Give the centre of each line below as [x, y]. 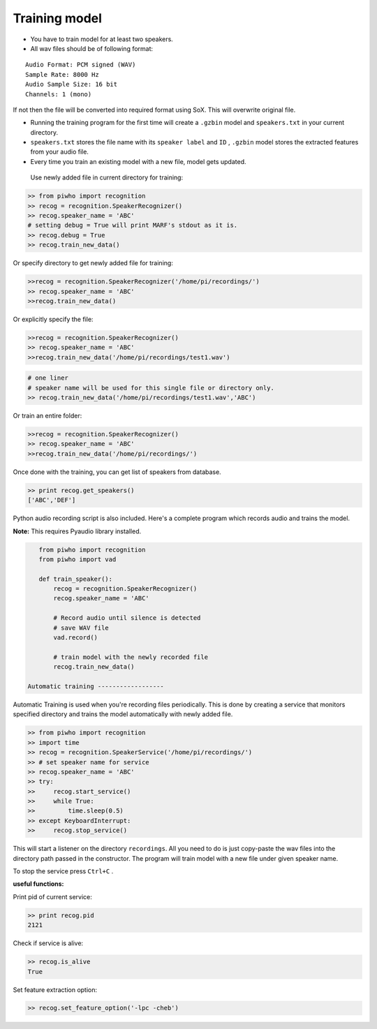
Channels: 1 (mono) [59, 94]
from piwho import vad [77, 559]
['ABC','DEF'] [52, 500]
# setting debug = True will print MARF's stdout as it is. [133, 225]
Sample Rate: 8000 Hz [62, 74]
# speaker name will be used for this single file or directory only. [151, 388]
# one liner [48, 378]
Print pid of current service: [52, 896]
